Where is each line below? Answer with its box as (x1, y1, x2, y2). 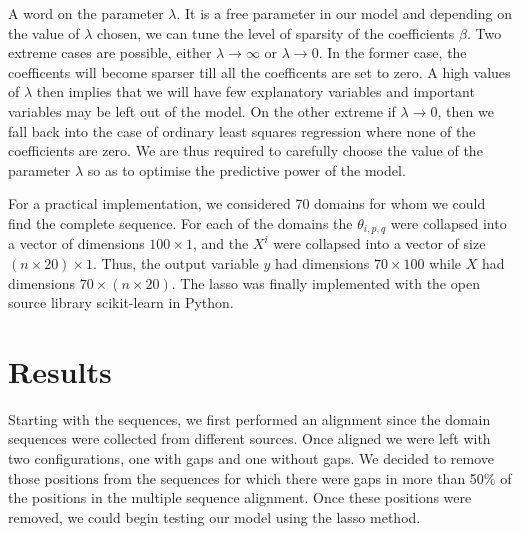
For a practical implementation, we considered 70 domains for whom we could (8, 193, 486, 214)
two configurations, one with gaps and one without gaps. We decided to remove (8, 448, 495, 469)
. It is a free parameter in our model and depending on (176, 3, 512, 23)
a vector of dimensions (8, 233, 145, 254)
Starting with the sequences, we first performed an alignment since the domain (8, 408, 491, 429)
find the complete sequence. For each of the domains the (8, 212, 353, 233)
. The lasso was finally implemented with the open (171, 272, 480, 293)
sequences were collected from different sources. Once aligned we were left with (8, 428, 491, 449)
